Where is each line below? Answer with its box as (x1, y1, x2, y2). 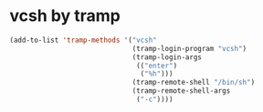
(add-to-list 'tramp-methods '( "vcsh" (9, 36, 157, 45)
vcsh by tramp (9, 5, 121, 26)
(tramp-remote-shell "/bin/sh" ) (131, 78, 256, 87)
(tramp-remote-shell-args (131, 87, 231, 96)
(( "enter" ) (135, 61, 178, 70)
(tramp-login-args (131, 52, 203, 62)
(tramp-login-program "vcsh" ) (131, 44, 247, 53)
